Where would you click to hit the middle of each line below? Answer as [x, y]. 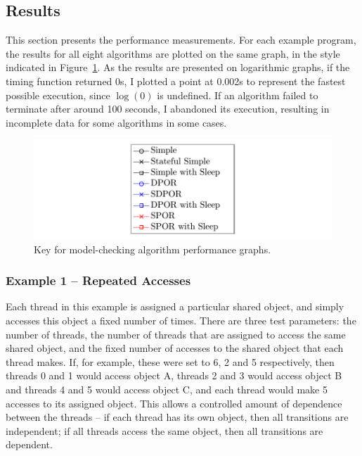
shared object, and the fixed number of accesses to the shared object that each [175, 348]
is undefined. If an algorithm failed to [238, 95]
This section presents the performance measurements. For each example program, [181, 40]
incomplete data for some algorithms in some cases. [116, 122]
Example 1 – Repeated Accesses [98, 280]
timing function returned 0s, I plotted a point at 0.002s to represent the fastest [176, 81]
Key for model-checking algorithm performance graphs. [153, 249]
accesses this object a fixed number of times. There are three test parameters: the [181, 320]
